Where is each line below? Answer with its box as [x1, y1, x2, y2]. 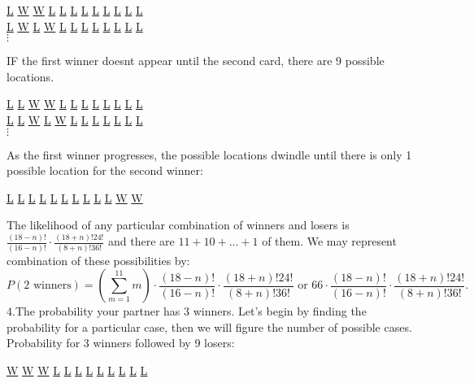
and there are [107, 233, 175, 250]
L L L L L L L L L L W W [7, 189, 143, 206]
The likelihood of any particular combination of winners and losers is [7, 216, 350, 233]
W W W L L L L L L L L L [7, 361, 148, 378]
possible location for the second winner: [7, 162, 203, 179]
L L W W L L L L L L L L [7, 95, 143, 112]
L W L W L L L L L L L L [7, 17, 143, 34]
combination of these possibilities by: [7, 251, 190, 268]
